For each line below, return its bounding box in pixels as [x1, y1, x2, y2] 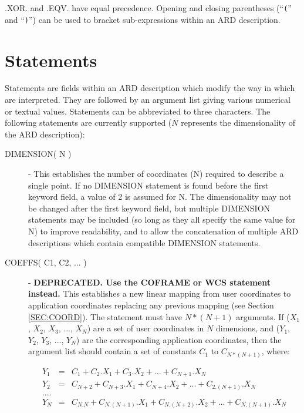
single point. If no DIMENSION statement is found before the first [28, 179, 269, 191]
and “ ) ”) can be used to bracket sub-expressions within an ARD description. [5, 13, 281, 25]
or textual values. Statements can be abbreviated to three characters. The [5, 105, 271, 117]
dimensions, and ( [215, 322, 280, 334]
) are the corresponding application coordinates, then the [76, 333, 282, 345]
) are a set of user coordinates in [87, 322, 204, 334]
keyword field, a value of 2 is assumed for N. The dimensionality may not [28, 190, 292, 203]
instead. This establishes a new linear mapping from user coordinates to [28, 287, 291, 300]
